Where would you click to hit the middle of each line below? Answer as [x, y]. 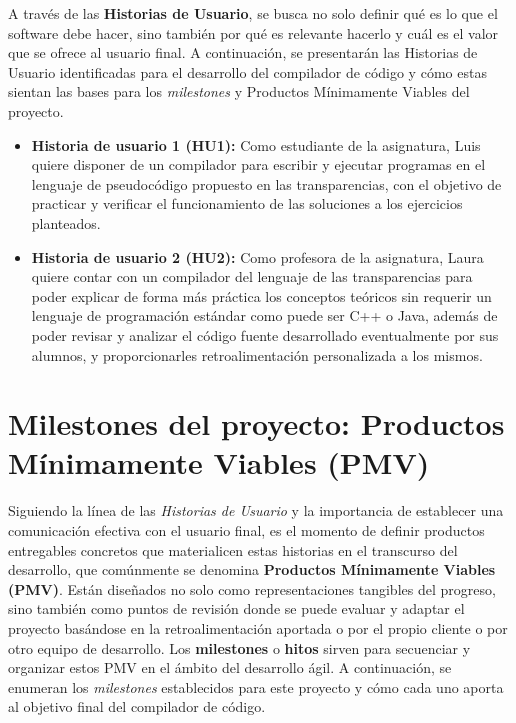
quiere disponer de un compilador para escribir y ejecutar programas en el [258, 164]
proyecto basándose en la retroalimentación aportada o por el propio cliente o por [258, 627]
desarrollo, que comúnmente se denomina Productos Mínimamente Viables [252, 569]
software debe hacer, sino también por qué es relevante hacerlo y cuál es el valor [253, 32]
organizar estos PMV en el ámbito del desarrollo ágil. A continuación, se [230, 667]
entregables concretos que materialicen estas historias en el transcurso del [233, 549]
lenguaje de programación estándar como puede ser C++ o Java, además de [264, 315]
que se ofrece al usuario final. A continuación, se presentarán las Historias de [243, 52]
